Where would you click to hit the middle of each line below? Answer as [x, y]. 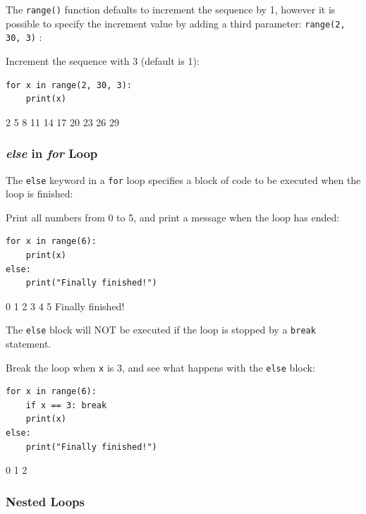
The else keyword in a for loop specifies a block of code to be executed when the [183, 179]
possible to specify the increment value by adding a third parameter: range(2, [176, 23]
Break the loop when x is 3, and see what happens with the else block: [160, 367]
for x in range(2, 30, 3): [69, 85]
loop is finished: [39, 194]
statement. [29, 344]
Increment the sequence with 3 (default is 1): [103, 60]
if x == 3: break [66, 405]
